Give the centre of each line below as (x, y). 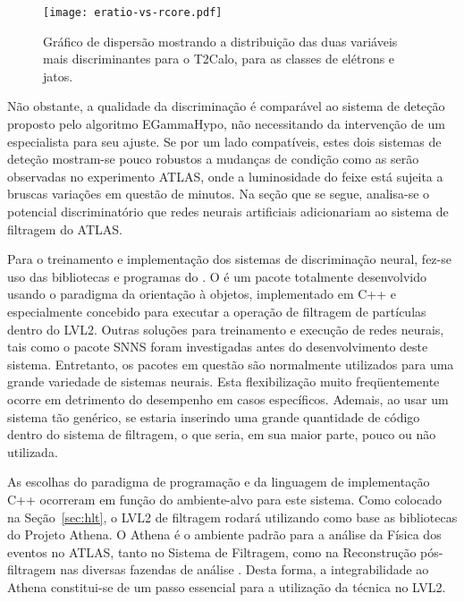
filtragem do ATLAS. (65, 229)
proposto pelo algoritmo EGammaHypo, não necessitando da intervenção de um (226, 124)
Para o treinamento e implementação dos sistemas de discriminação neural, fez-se (229, 259)
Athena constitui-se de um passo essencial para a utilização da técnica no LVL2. (227, 586)
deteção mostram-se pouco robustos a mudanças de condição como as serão (213, 159)
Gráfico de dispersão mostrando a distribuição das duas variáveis (220, 41)
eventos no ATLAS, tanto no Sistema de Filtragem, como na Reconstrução (212, 551)
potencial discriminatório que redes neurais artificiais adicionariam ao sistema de (228, 211)
